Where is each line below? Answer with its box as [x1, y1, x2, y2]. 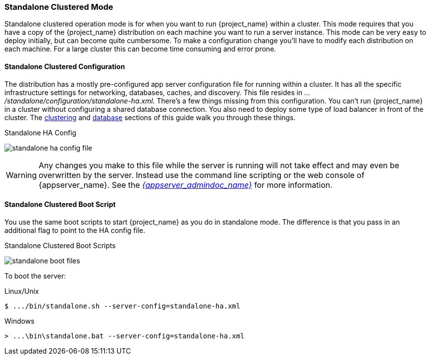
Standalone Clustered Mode [4, 2, 113, 12]
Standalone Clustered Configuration [4, 62, 125, 71]
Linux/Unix [4, 286, 39, 295]
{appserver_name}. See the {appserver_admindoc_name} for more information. [38, 179, 333, 190]
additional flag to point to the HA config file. [4, 226, 145, 234]
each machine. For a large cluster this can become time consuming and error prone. [4, 45, 276, 53]
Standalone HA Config [4, 128, 77, 137]
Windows [4, 316, 35, 325]
